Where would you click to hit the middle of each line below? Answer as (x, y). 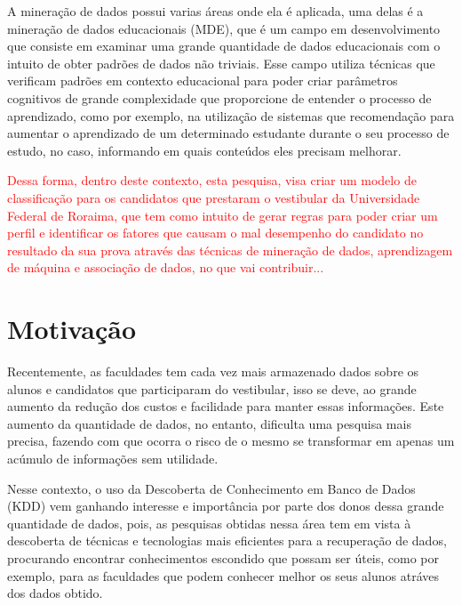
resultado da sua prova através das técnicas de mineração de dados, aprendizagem (230, 250)
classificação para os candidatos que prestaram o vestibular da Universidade (214, 197)
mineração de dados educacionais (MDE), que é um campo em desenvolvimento (224, 28)
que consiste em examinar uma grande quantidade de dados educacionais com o (224, 46)
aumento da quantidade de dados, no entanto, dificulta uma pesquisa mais (209, 423)
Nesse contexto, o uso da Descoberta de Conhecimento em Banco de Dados (211, 488)
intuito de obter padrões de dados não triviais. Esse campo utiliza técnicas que (221, 63)
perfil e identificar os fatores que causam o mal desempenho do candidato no (215, 233)
